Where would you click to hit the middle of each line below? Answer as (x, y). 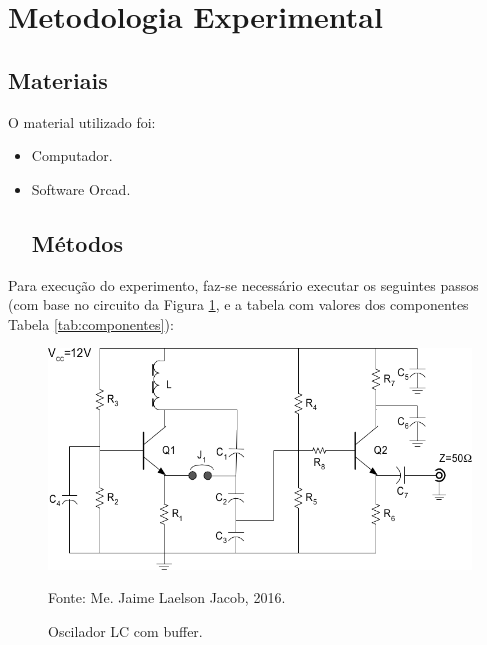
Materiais (58, 79)
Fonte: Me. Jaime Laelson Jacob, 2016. (167, 597)
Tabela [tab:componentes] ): (91, 323)
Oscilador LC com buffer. (125, 630)
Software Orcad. (81, 188)
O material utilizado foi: (82, 121)
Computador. (72, 155)
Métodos (77, 242)
